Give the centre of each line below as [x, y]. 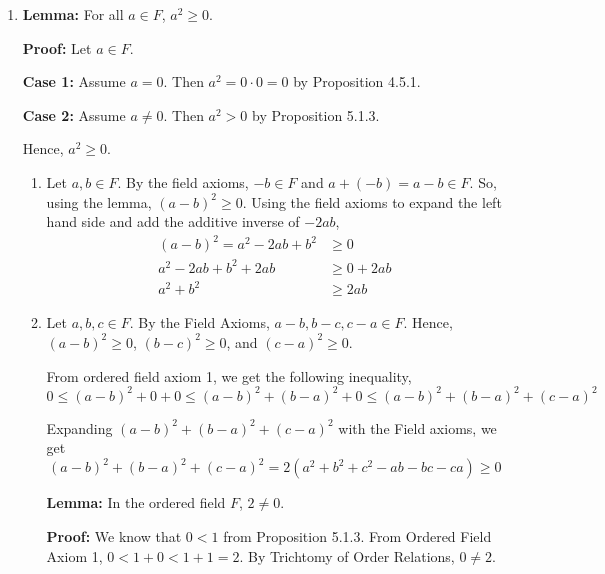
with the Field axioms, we [417, 427]
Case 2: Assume [74, 114]
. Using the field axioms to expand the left [372, 201]
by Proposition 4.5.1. [357, 81]
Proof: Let [57, 47]
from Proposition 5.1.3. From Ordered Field [357, 535]
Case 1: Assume [74, 81]
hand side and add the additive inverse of [173, 221]
